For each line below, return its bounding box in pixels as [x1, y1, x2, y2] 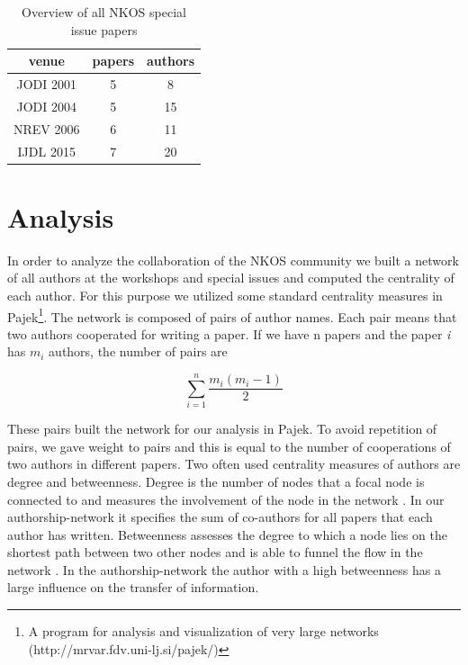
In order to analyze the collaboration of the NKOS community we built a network [7, 250, 459, 269]
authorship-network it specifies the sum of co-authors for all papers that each [7, 508, 433, 526]
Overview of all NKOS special [22, 3, 186, 21]
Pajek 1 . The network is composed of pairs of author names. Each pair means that [7, 304, 457, 326]
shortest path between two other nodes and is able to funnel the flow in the [7, 543, 423, 562]
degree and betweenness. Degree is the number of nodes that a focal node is [7, 472, 425, 490]
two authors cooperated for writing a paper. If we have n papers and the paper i [7, 324, 451, 343]
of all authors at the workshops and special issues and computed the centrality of [7, 268, 454, 287]
